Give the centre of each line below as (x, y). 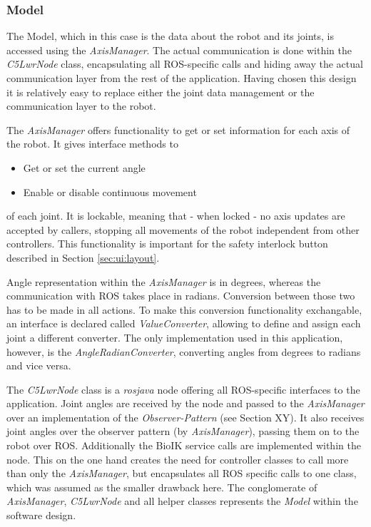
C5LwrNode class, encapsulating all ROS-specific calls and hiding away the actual (185, 64)
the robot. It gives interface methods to (92, 144)
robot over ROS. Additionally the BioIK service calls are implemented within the (184, 445)
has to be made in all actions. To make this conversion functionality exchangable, (184, 309)
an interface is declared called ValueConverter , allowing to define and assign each (184, 323)
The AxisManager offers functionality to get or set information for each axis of (178, 129)
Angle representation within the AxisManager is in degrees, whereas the (164, 281)
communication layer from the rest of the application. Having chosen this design (182, 78)
